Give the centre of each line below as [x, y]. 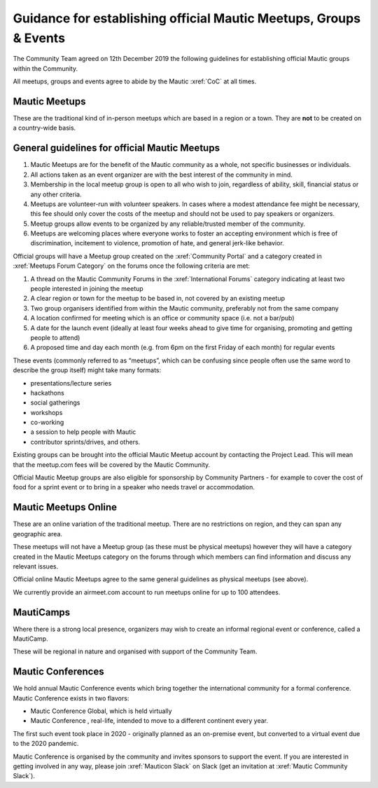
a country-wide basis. [44, 128]
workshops [47, 412]
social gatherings [55, 402]
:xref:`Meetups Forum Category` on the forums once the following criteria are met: [132, 266]
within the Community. [45, 68]
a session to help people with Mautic [83, 432]
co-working [47, 422]
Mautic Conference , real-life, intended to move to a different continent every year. [149, 721]
